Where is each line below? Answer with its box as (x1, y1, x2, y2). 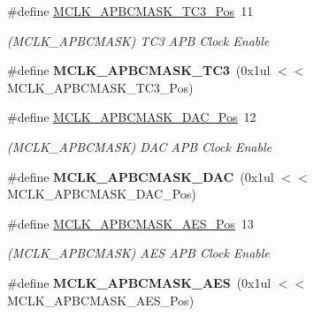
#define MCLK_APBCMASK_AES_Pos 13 (7, 214, 254, 232)
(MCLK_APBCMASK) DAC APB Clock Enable (7, 137, 272, 155)
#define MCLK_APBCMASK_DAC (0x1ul (7, 167, 274, 185)
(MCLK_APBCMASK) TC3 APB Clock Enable (7, 31, 270, 49)
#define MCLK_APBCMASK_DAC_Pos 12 (7, 108, 257, 126)
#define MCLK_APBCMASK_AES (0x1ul (7, 273, 272, 291)
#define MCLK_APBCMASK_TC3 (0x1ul (7, 61, 271, 79)
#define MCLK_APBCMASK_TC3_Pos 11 (7, 2, 254, 19)
